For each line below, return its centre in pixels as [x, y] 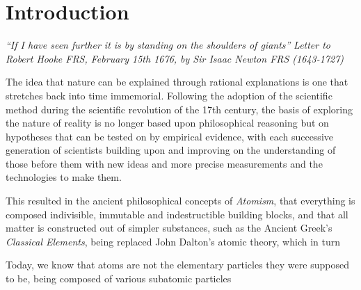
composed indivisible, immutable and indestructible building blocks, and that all [177, 214]
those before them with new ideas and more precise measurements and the [164, 163]
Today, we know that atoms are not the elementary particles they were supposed [177, 265]
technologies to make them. [64, 177]
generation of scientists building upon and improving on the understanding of [171, 150]
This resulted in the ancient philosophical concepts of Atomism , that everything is [180, 201]
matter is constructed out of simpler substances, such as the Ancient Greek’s [169, 228]
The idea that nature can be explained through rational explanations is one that [177, 82]
